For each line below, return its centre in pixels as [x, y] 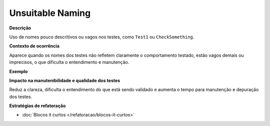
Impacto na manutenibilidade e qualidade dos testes [65, 80]
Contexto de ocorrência [34, 46]
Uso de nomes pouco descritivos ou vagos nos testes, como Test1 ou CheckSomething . [102, 37]
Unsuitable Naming [50, 13]
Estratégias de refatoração [37, 106]
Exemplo [18, 71]
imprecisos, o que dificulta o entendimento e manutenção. [69, 62]
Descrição [20, 28]
